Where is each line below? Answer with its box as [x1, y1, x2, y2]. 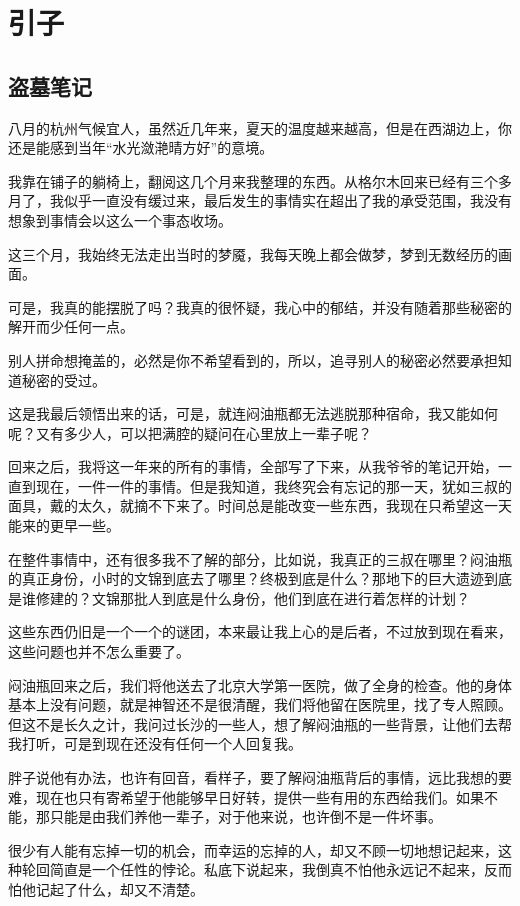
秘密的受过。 [21, 369, 106, 390]
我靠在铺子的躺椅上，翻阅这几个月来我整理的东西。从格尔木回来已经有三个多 [8, 170, 512, 191]
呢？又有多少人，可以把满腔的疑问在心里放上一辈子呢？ [8, 422, 372, 443]
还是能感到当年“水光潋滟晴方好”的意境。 [8, 137, 274, 158]
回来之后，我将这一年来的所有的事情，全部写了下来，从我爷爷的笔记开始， [8, 456, 498, 477]
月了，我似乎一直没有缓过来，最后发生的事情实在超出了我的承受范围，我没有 [8, 190, 512, 211]
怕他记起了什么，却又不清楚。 [8, 878, 204, 899]
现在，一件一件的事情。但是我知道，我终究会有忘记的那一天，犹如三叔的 [35, 475, 512, 496]
